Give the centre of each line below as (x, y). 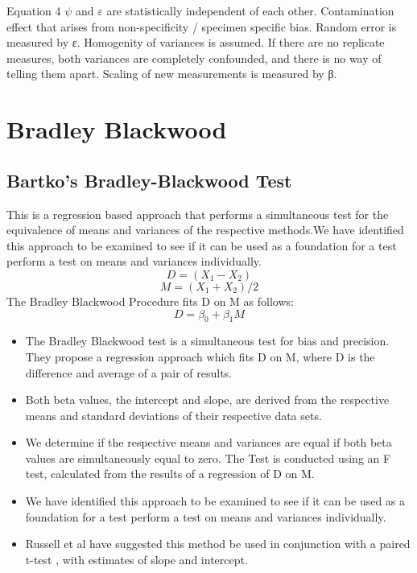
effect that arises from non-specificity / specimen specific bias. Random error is (202, 26)
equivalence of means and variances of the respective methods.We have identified (205, 230)
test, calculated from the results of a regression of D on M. (170, 474)
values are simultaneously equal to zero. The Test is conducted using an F (208, 458)
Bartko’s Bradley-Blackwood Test (149, 180)
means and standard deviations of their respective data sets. (173, 415)
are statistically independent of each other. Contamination (250, 10)
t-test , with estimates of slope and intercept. (136, 559)
